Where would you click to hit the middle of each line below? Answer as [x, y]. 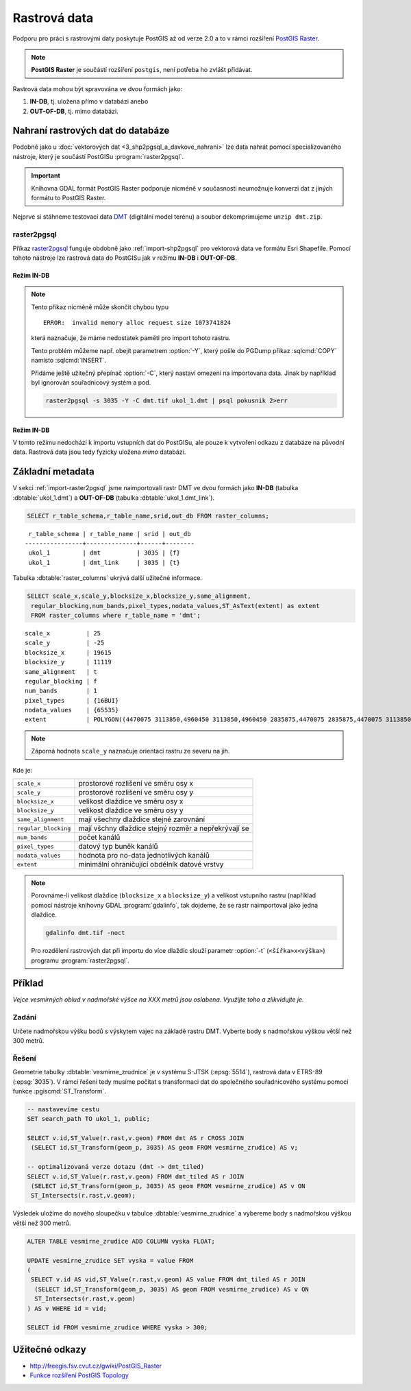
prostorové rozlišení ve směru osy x [136, 784]
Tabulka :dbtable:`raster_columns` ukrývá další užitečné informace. [107, 578]
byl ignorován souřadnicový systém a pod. [91, 383]
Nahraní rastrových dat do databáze [91, 131]
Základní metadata [54, 472]
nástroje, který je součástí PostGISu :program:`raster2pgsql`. [98, 156]
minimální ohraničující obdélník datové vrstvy [151, 864]
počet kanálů [99, 838]
